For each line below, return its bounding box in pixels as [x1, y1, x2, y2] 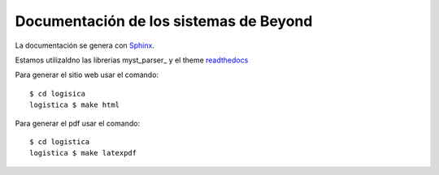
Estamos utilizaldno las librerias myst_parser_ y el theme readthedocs [15, 55, 249, 65]
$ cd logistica [29, 137, 90, 146]
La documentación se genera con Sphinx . [15, 41, 154, 50]
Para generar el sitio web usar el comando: [15, 70, 159, 80]
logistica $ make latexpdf [29, 148, 137, 158]
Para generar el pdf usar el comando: [15, 118, 141, 128]
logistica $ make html [29, 100, 120, 109]
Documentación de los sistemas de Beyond [15, 12, 313, 30]
